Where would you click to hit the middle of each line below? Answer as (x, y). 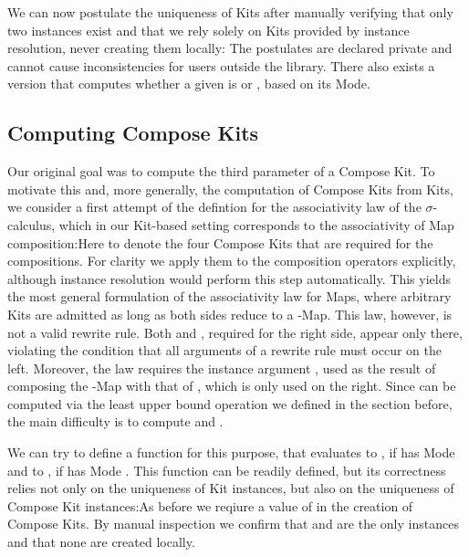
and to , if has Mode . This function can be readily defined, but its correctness (227, 470)
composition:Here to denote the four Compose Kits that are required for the (220, 242)
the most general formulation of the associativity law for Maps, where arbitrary (229, 296)
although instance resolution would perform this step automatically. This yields (229, 278)
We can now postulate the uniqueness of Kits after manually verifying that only (230, 12)
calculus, (31, 224)
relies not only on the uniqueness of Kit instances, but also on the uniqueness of (231, 488)
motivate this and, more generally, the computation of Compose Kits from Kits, (230, 189)
